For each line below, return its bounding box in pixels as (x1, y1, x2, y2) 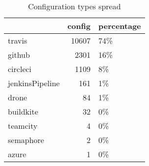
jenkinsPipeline (8, 77, 60, 89)
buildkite (8, 106, 38, 117)
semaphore (8, 134, 44, 145)
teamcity (8, 120, 38, 131)
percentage (98, 20, 141, 31)
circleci (8, 63, 32, 74)
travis (8, 35, 27, 46)
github (8, 49, 30, 60)
